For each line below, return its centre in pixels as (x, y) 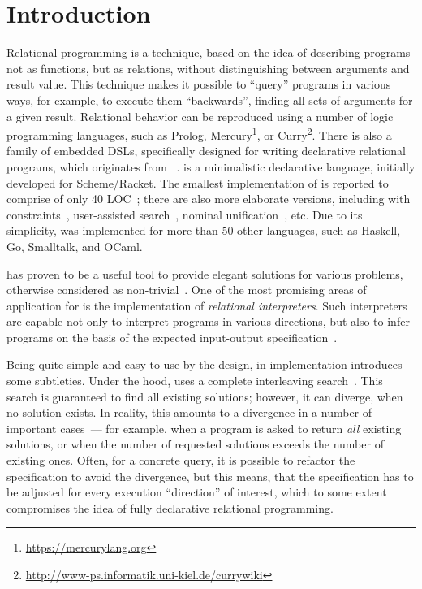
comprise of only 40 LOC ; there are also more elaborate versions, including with (209, 199)
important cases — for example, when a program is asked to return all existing (204, 428)
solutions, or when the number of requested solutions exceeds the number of (195, 444)
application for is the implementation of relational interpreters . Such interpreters (207, 305)
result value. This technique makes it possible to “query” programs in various (199, 84)
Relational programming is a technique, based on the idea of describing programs (209, 52)
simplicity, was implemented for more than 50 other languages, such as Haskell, (204, 230)
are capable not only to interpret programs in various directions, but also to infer (208, 321)
